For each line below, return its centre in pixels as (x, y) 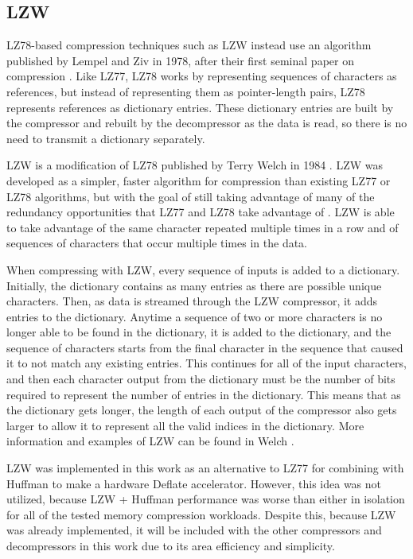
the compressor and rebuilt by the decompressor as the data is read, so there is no (207, 123)
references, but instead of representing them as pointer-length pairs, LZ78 (186, 91)
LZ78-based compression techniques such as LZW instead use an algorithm (189, 45)
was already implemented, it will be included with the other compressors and (194, 530)
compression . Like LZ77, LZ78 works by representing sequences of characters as (202, 76)
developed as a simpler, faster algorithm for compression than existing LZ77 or (199, 180)
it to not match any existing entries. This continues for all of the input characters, (206, 363)
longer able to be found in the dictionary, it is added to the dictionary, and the (199, 332)
